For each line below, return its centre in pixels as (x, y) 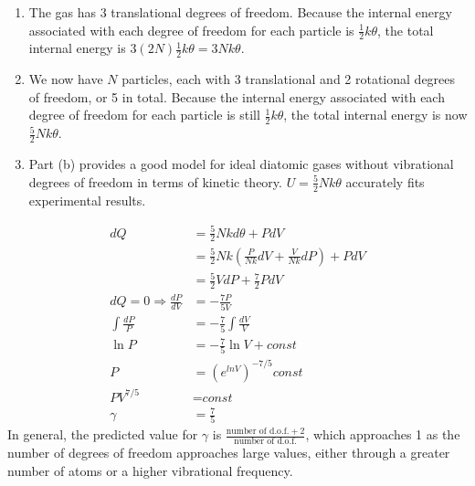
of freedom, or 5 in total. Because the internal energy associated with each (237, 96)
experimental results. (87, 200)
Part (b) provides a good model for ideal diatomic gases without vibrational (241, 164)
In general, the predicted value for (103, 434)
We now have (66, 79)
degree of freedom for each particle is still (144, 115)
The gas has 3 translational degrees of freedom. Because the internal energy (240, 12)
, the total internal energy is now (375, 115)
